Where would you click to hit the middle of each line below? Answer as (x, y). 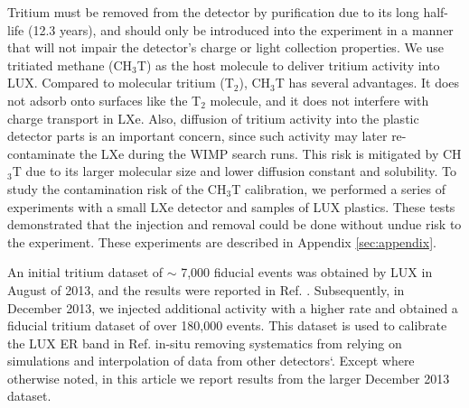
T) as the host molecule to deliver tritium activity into (288, 65)
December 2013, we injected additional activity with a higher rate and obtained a (233, 307)
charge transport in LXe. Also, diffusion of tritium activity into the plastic (213, 118)
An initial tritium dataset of (85, 272)
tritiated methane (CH (70, 65)
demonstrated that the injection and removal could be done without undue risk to (234, 224)
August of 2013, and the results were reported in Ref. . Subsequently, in (206, 289)
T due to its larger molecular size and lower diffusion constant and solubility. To (234, 171)
